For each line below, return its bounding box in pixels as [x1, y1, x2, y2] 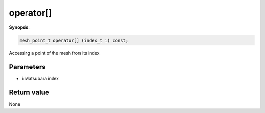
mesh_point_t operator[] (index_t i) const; [19, 37, 129, 43]
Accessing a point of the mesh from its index [9, 50, 100, 56]
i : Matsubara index [21, 76, 59, 82]
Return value [9, 89, 49, 97]
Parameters [9, 63, 46, 71]
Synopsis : [9, 24, 30, 30]
